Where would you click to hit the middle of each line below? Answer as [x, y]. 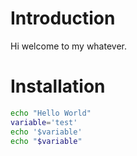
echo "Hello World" [51, 113]
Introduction [63, 18]
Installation [58, 86]
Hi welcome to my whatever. [68, 46]
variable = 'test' [44, 122]
